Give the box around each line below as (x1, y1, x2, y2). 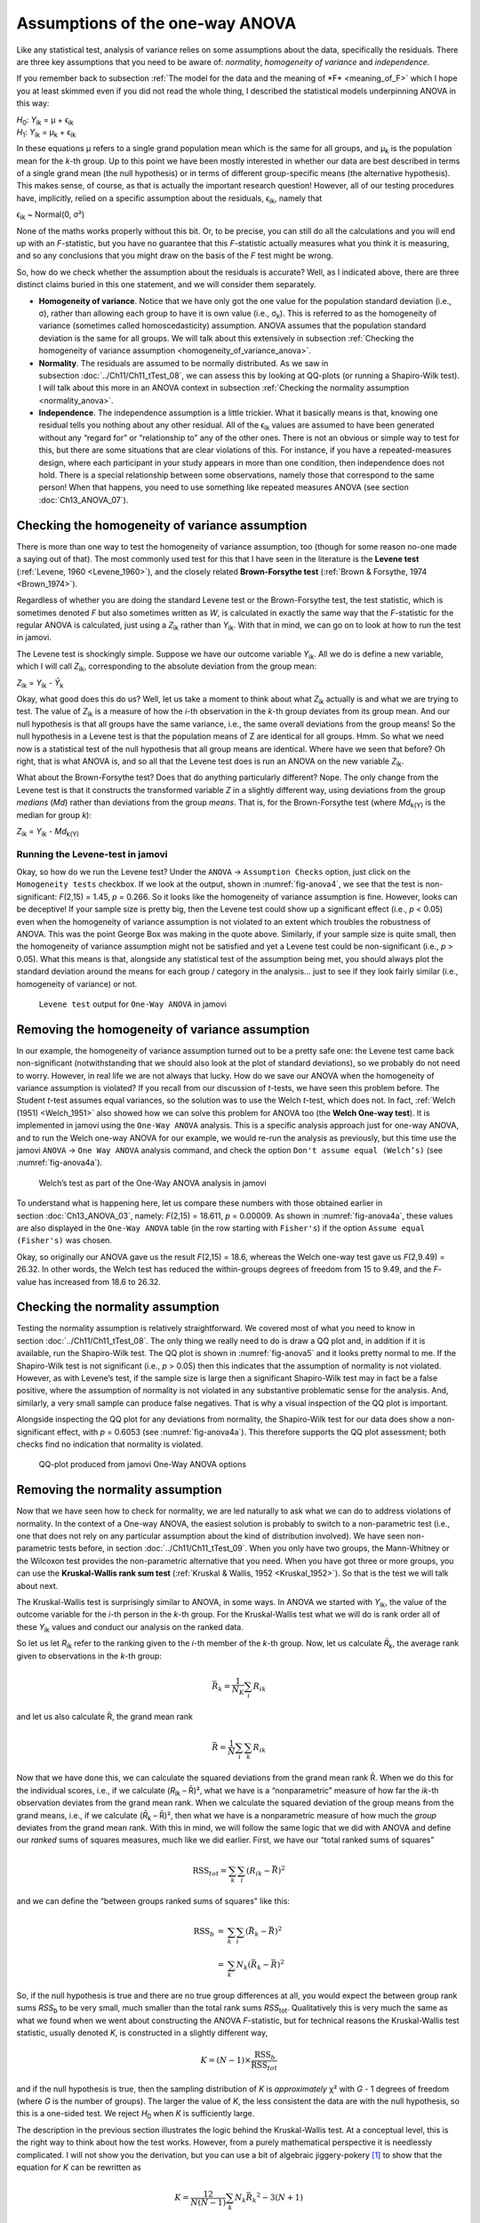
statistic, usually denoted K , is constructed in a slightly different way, (16, 2027, 268, 2038)
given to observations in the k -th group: (16, 1650, 162, 1661)
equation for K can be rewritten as (16, 2162, 141, 2173)
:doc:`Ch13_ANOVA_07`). (38, 494, 129, 505)
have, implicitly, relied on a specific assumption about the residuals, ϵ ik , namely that (16, 192, 323, 205)
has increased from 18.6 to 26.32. (38, 1276, 162, 1287)
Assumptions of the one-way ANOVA (16, 13, 297, 33)
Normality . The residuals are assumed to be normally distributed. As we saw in (38, 357, 329, 368)
